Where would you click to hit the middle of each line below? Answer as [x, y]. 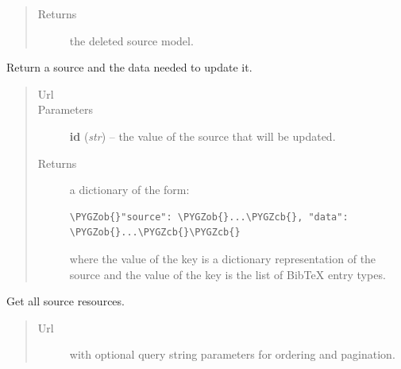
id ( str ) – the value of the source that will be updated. [202, 136]
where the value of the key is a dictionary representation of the [223, 258]
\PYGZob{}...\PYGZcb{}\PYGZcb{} [155, 233]
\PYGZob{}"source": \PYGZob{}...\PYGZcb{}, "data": [209, 217]
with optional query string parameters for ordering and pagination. [232, 354]
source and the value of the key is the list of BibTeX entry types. [227, 274]
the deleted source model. [131, 40]
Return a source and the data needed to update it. [129, 67]
